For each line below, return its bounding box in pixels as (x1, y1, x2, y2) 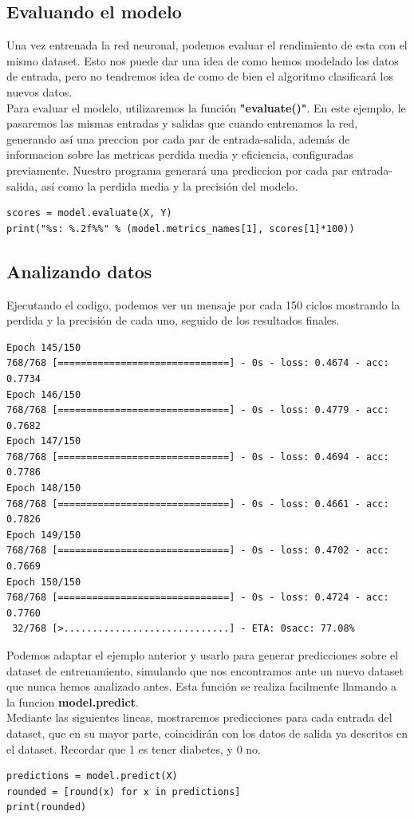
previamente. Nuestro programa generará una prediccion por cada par (6, 161, 349, 178)
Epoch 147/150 (6, 435, 81, 447)
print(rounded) (6, 801, 87, 813)
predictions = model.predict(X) (6, 770, 178, 782)
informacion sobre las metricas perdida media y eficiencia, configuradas (6, 146, 353, 163)
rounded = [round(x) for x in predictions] (6, 786, 241, 797)
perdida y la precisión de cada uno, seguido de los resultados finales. (6, 312, 340, 329)
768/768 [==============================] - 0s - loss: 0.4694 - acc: (6, 451, 389, 463)
